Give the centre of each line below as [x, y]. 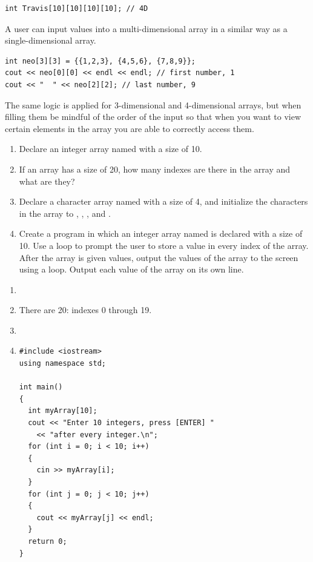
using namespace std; [62, 364]
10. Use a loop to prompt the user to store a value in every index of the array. [164, 245]
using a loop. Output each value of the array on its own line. [131, 269]
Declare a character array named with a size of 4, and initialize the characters [163, 201]
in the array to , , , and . [65, 213]
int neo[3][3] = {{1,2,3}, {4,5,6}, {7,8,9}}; [100, 61]
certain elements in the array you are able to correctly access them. [130, 128]
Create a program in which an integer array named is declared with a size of [161, 233]
